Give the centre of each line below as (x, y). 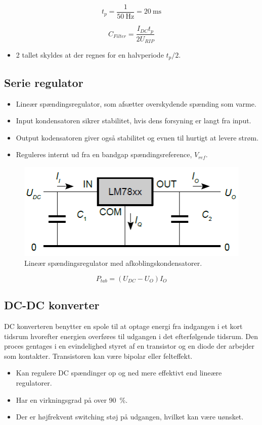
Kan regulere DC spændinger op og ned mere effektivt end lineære (119, 373)
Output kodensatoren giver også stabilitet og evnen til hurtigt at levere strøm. (137, 137)
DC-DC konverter (52, 305)
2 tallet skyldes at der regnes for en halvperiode (90, 55)
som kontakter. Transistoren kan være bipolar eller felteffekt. (98, 356)
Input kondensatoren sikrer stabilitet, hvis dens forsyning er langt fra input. (134, 121)
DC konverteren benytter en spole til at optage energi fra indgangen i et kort (123, 326)
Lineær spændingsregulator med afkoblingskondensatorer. (113, 263)
